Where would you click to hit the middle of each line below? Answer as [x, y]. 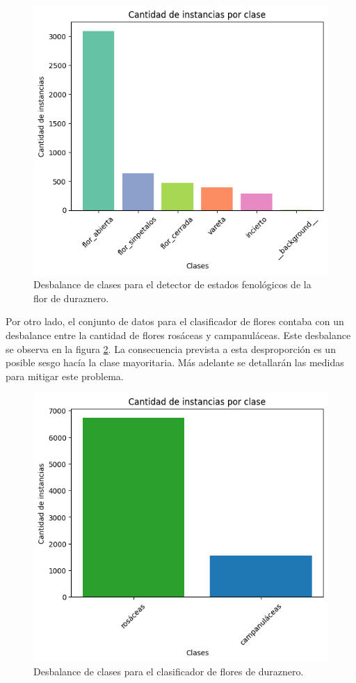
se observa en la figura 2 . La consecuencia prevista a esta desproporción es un [171, 348]
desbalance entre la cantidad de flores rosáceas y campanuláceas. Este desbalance [178, 335]
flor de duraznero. [71, 298]
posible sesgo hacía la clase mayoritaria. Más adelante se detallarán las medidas [175, 362]
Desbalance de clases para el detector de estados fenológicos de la [172, 284]
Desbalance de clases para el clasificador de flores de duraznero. [169, 672]
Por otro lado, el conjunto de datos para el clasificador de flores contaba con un [175, 321]
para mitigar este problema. [65, 376]
